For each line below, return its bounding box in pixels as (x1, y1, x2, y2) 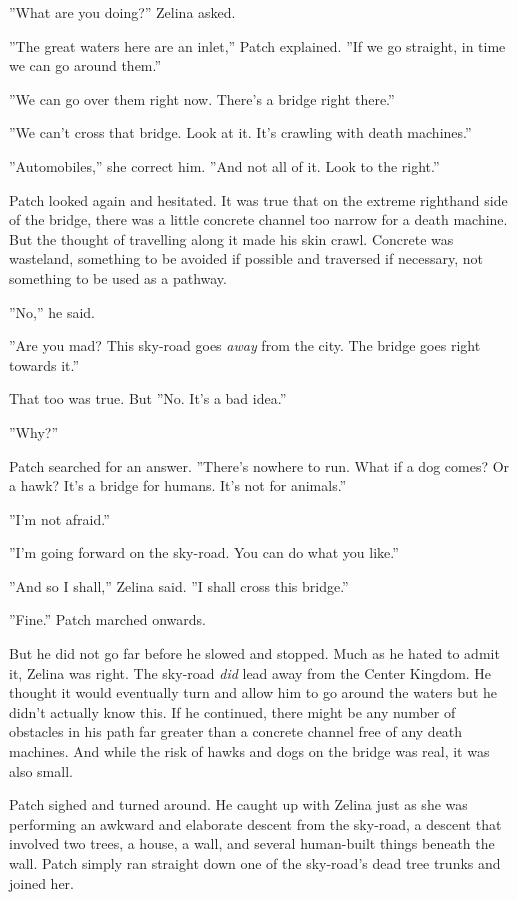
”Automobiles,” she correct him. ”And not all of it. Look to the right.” (9, 155, 440, 176)
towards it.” (9, 354, 80, 375)
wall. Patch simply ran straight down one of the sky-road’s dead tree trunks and (9, 853, 501, 873)
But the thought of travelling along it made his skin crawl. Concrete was (9, 228, 454, 249)
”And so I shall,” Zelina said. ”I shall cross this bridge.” (9, 575, 349, 596)
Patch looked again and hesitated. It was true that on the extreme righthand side (9, 189, 508, 210)
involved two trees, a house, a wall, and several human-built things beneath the (9, 833, 495, 854)
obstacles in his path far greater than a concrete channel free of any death (9, 721, 463, 742)
